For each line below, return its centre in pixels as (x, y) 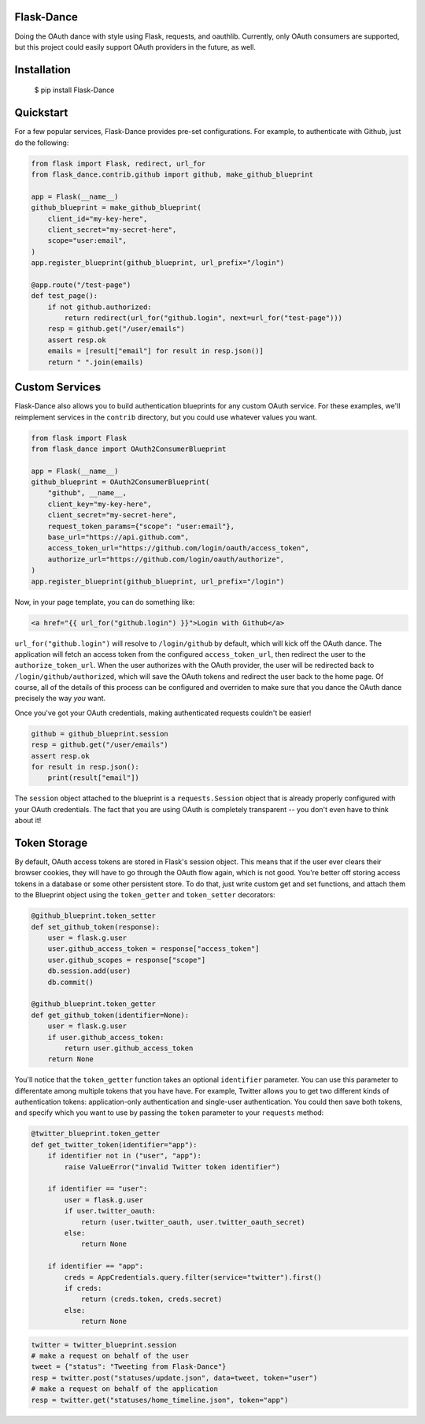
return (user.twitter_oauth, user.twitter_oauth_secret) (193, 1222)
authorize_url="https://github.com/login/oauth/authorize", (166, 559)
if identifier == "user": (98, 1189)
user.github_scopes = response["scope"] (127, 960)
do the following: (42, 143)
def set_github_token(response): (96, 927)
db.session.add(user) (89, 971)
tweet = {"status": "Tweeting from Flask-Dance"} (129, 1367)
